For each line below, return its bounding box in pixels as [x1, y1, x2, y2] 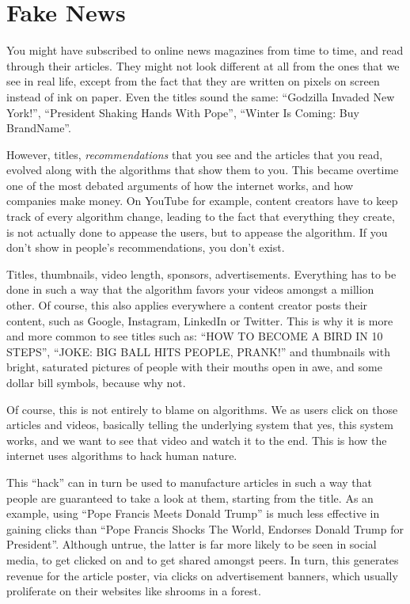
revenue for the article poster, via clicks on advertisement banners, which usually [6, 567, 398, 583]
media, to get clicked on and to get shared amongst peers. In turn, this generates [6, 551, 399, 568]
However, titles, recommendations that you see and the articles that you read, [6, 146, 383, 162]
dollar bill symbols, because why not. [6, 374, 186, 390]
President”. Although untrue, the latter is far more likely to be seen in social [6, 536, 377, 553]
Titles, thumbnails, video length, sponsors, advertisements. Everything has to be [6, 265, 397, 282]
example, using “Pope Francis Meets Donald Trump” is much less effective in [6, 505, 380, 522]
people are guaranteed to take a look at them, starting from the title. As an [6, 489, 374, 506]
